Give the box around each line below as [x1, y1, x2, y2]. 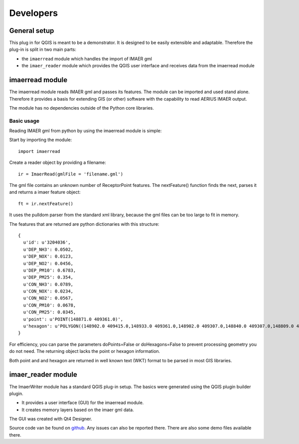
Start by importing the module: [9, 137, 72, 143]
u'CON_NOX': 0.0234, [23, 289, 74, 294]
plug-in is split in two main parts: [9, 46, 77, 52]
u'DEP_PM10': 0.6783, [23, 267, 76, 273]
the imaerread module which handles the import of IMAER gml [21, 55, 152, 62]
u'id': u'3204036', [23, 240, 71, 245]
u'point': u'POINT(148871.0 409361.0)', [23, 316, 124, 322]
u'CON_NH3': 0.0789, [23, 282, 74, 287]
